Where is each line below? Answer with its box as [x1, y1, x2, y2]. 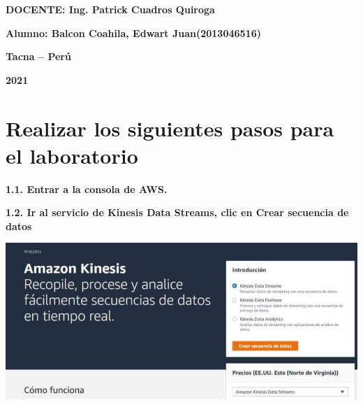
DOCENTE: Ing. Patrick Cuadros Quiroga [6, 2, 215, 16]
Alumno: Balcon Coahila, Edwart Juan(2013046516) [6, 25, 261, 40]
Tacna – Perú [6, 49, 71, 64]
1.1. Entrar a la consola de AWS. [6, 181, 168, 196]
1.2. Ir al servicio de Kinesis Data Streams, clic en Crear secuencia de [6, 205, 349, 220]
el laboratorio [6, 141, 138, 169]
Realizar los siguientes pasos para [6, 113, 334, 142]
